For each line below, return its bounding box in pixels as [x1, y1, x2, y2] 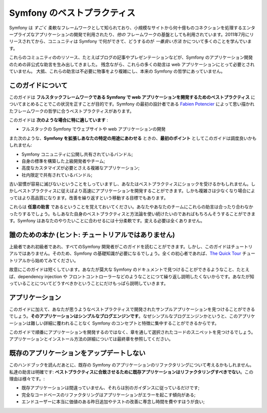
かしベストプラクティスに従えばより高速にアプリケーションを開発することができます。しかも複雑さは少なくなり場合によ [9, 188, 256, 194]
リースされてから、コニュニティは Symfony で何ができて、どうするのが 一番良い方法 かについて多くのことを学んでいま [9, 39, 252, 44]
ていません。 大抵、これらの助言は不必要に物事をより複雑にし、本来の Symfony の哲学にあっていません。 [9, 68, 225, 74]
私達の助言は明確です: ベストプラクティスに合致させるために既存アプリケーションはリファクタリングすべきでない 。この [9, 369, 254, 375]
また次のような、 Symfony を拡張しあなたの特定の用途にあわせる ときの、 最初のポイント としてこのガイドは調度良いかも [9, 135, 257, 141]
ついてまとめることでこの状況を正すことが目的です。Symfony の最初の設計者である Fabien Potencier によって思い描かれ [9, 101, 255, 107]
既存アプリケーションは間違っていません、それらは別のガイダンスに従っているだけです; [21, 385, 200, 391]
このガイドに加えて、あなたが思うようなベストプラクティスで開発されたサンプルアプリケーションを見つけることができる [9, 306, 256, 312]
